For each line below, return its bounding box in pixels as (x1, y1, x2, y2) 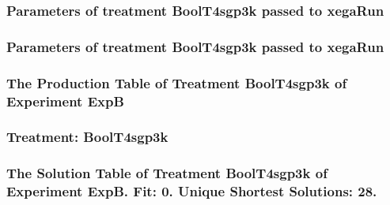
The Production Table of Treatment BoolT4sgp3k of (6, 73, 347, 92)
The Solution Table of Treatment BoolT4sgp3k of (6, 163, 328, 183)
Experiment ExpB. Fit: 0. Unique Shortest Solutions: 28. (6, 181, 377, 201)
